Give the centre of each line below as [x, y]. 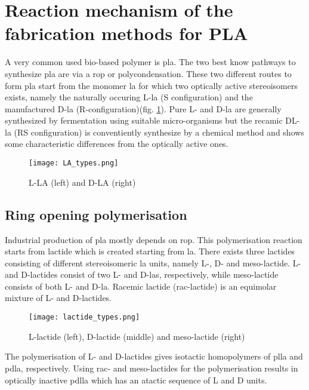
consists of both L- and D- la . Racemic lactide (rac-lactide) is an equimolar [141, 286]
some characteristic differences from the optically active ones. [117, 144]
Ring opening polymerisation [96, 214]
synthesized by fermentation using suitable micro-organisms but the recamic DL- [152, 120]
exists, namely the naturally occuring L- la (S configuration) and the [129, 97]
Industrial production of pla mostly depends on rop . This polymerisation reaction [154, 239]
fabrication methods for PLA [126, 33]
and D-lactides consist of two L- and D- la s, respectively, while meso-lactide [142, 274]
